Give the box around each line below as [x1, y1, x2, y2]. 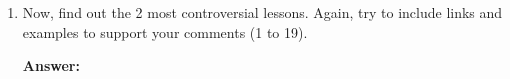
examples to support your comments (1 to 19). [22, 21, 308, 42]
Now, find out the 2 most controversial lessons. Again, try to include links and [22, 2, 503, 22]
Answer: [22, 55, 80, 76]
